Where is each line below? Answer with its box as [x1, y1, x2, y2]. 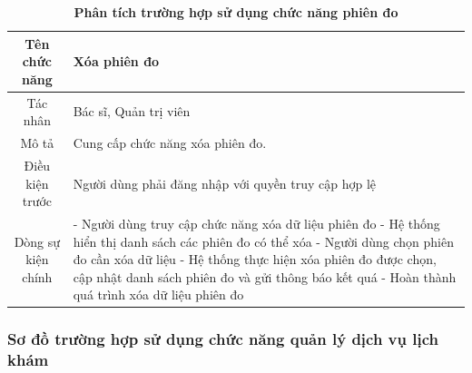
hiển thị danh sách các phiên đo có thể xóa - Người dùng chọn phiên [73, 231, 455, 250]
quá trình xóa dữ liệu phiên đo [73, 285, 244, 304]
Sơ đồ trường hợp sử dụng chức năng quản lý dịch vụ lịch [7, 328, 438, 350]
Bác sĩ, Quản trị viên [73, 102, 191, 121]
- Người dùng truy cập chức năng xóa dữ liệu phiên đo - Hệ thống [73, 213, 440, 232]
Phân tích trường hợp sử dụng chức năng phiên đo [74, 3, 398, 21]
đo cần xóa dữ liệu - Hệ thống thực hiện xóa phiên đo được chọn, [73, 250, 437, 269]
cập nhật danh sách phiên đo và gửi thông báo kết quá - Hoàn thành [73, 267, 457, 286]
